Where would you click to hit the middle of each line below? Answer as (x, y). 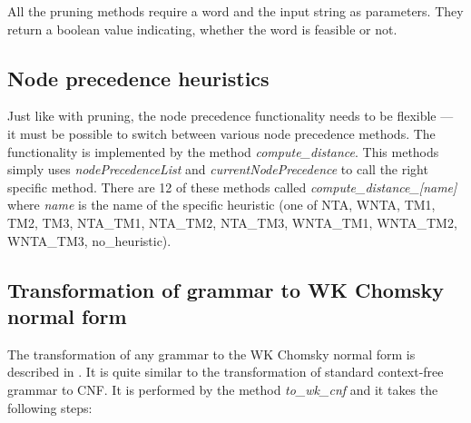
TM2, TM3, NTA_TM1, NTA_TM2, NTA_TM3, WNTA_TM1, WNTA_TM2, (232, 222)
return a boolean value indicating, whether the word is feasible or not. (202, 29)
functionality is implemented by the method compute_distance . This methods (223, 151)
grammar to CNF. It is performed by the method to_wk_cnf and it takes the (223, 389)
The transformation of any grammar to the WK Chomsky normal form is (211, 354)
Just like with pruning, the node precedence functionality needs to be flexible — (231, 116)
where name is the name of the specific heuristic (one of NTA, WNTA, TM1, (221, 205)
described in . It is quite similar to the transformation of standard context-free (226, 372)
